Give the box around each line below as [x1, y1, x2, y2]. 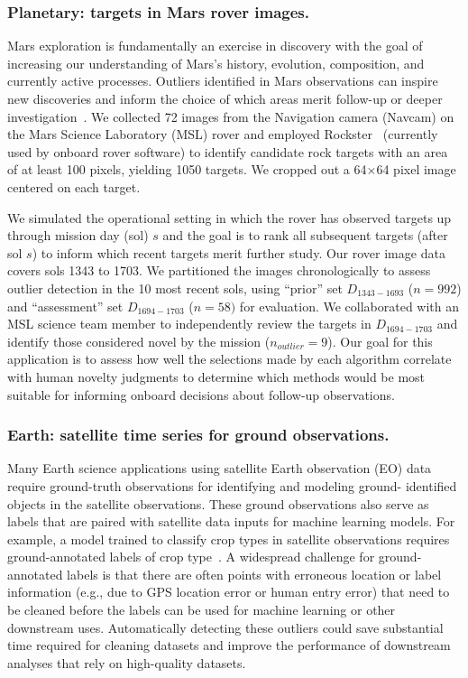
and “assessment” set [7, 296, 124, 315]
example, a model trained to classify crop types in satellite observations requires [7, 529, 450, 548]
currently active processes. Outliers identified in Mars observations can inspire [7, 71, 438, 90]
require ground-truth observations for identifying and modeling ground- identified [7, 476, 457, 495]
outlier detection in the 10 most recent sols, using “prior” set [7, 278, 343, 297]
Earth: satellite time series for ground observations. [7, 423, 390, 446]
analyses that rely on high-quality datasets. [7, 653, 246, 672]
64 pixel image [376, 160, 456, 179]
